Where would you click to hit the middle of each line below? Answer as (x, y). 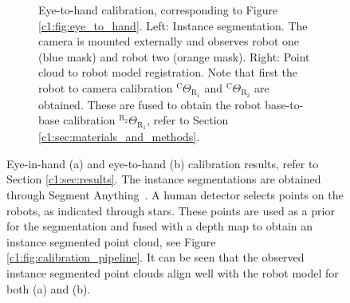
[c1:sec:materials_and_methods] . (119, 137)
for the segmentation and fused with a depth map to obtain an (160, 226)
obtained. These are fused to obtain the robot (150, 104)
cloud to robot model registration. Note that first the (168, 72)
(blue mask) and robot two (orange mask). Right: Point (174, 56)
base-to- (284, 104)
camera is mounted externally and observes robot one (169, 41)
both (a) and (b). (49, 288)
